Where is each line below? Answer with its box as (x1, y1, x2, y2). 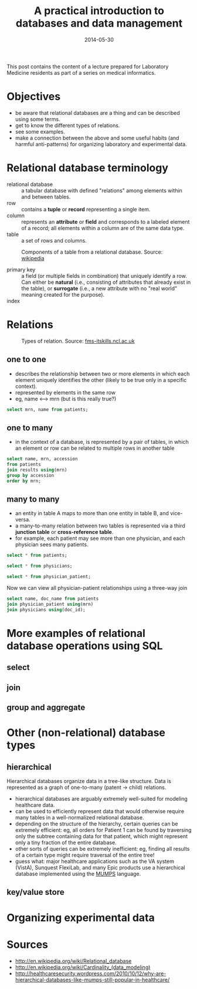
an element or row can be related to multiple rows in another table (15, 444, 175, 452)
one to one (6, 354, 46, 364)
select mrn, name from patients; (6, 406, 89, 413)
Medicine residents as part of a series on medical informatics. (6, 69, 156, 76)
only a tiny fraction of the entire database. (15, 839, 117, 846)
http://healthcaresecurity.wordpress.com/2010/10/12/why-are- (15, 970, 167, 977)
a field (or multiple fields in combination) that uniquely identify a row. (21, 272, 187, 279)
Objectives (6, 90, 61, 104)
